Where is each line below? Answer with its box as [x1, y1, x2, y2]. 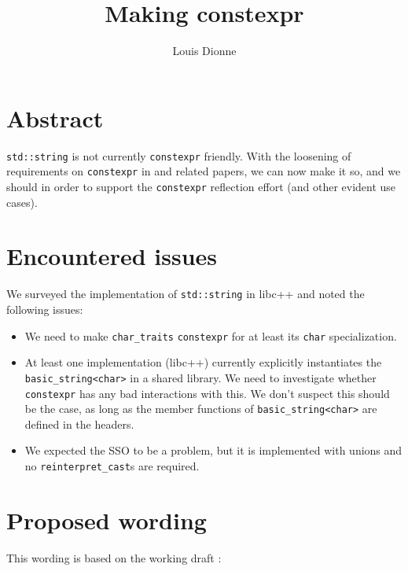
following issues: [6, 301, 83, 317]
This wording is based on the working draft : [6, 549, 222, 565]
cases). [6, 193, 38, 210]
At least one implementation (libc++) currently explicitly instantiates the [24, 354, 382, 370]
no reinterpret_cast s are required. [24, 458, 200, 473]
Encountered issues [6, 240, 217, 272]
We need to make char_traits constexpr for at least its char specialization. [24, 327, 397, 344]
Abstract [6, 101, 104, 134]
